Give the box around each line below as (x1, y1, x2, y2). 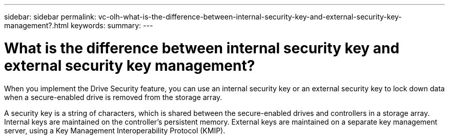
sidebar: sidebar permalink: (4, 12, 96, 21)
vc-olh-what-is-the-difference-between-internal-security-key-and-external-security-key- (98, 12, 402, 21)
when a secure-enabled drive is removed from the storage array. (4, 92, 222, 102)
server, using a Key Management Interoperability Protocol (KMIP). (4, 126, 226, 135)
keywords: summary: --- (70, 21, 153, 30)
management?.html (4, 21, 69, 30)
